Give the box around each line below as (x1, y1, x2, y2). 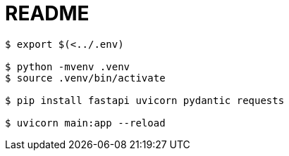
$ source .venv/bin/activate (5, 72, 166, 84)
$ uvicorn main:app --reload (5, 117, 166, 129)
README (5, 1, 90, 25)
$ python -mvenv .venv (5, 60, 130, 72)
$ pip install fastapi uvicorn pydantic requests (5, 94, 285, 106)
